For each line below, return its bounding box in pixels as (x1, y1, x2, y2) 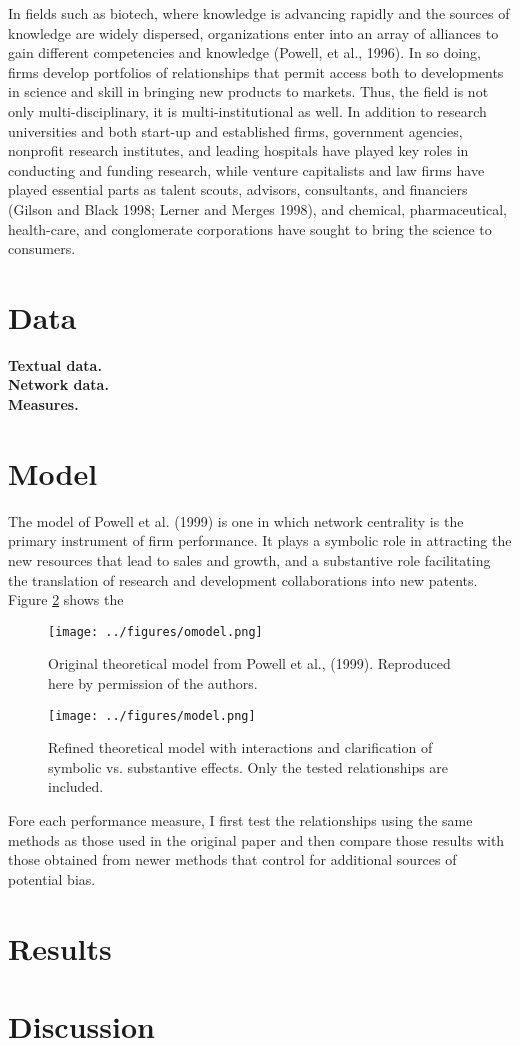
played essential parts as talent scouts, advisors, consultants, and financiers (8, 179, 468, 200)
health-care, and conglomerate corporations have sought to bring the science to (8, 218, 492, 239)
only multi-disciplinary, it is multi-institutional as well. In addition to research (8, 100, 487, 121)
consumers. (8, 238, 76, 259)
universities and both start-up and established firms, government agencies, (8, 120, 463, 141)
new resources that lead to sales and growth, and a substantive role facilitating (8, 549, 491, 570)
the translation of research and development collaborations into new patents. (8, 569, 478, 590)
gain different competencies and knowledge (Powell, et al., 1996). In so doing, (8, 42, 481, 63)
